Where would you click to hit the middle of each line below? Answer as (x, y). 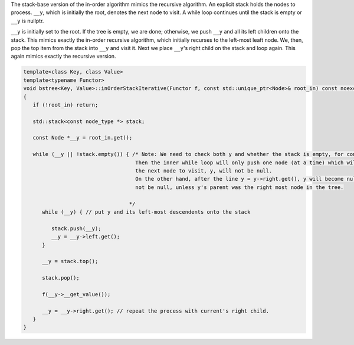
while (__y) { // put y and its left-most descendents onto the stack (146, 212)
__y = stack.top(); (70, 261)
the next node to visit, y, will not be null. (204, 171)
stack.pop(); (61, 278)
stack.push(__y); (76, 228)
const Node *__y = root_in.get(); (83, 138)
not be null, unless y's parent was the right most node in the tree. (240, 187)
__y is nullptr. (27, 21)
